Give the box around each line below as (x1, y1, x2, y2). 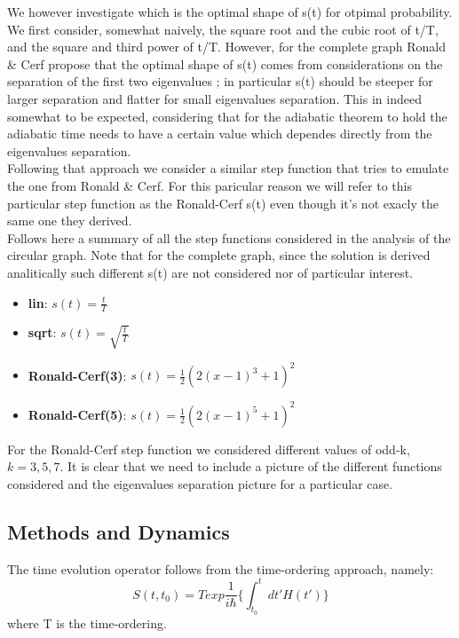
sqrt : (28, 323, 57, 342)
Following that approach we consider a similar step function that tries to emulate (7, 159, 449, 177)
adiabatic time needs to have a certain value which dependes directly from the (7, 124, 432, 143)
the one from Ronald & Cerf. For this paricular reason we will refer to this (7, 176, 412, 194)
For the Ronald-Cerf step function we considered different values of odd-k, (7, 439, 410, 458)
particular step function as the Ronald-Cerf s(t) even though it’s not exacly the (7, 193, 439, 212)
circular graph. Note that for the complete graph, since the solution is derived (7, 246, 431, 264)
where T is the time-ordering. (7, 613, 167, 632)
